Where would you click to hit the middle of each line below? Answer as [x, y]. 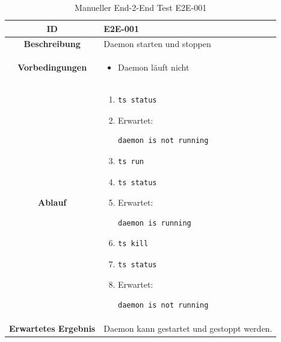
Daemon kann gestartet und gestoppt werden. [188, 328]
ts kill [133, 244]
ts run [131, 161]
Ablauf [52, 202]
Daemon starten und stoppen [157, 44]
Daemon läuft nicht [154, 67]
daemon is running [155, 223]
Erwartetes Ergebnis [52, 328]
